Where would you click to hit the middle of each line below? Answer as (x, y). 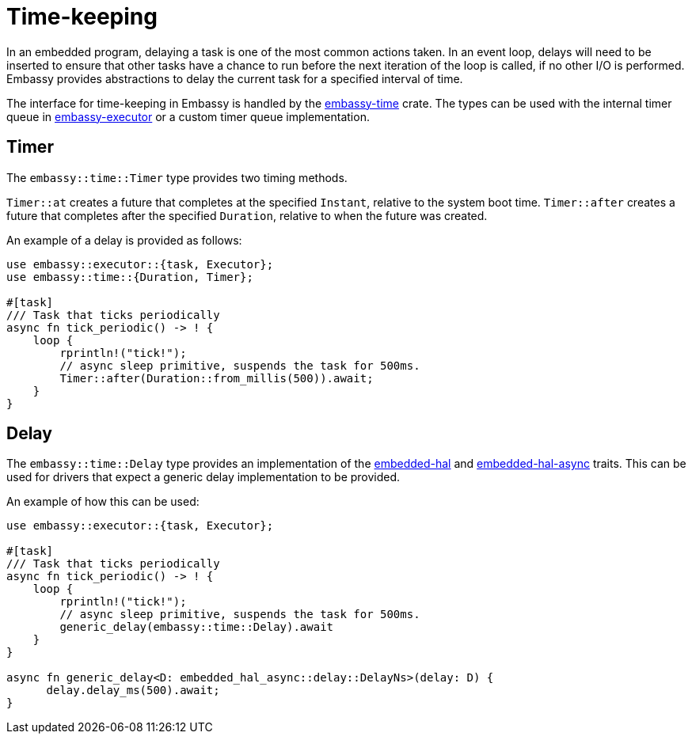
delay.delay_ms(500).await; (133, 691)
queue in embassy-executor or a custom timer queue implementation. (188, 116)
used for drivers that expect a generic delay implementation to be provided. (203, 477)
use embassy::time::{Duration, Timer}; (130, 277)
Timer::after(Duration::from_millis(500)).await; (217, 378)
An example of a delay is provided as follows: (124, 240)
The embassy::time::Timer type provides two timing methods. (177, 177)
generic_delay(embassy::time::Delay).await (197, 627)
